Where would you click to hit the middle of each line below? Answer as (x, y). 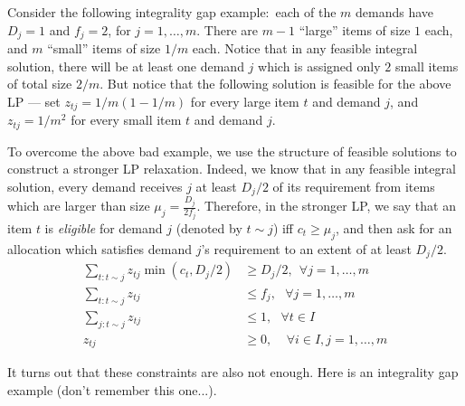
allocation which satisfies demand (100, 248)
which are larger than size (79, 206)
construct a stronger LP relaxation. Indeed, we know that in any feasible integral (232, 169)
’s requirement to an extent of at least (306, 248)
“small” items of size (104, 48)
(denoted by (209, 227)
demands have (395, 12)
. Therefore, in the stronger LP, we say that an (326, 206)
